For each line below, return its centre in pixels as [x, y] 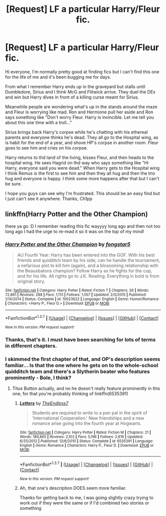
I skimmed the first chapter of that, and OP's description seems [83, 359]
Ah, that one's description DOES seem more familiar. [73, 488]
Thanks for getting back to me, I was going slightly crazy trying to [86, 497]
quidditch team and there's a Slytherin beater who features [78, 371]
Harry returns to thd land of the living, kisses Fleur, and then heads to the [80, 157]
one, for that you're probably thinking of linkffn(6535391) [70, 393]
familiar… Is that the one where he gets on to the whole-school [82, 365]
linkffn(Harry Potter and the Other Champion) [77, 214]
